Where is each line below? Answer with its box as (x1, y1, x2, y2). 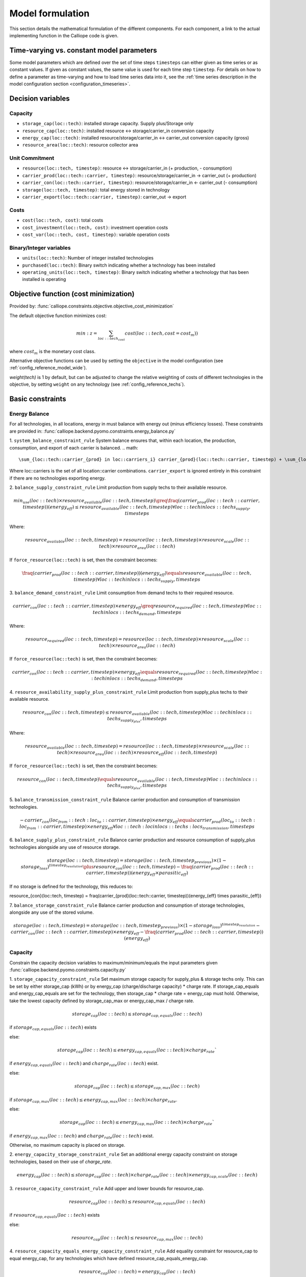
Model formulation (9, 8, 90, 19)
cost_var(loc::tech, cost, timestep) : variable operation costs (22, 231, 170, 238)
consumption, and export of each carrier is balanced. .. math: (9, 444, 138, 451)
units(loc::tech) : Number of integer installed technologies (22, 255, 154, 261)
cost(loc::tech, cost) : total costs (22, 217, 104, 223)
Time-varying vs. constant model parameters (9, 46, 158, 55)
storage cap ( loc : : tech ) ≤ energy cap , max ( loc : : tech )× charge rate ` (59, 1119, 215, 1126)
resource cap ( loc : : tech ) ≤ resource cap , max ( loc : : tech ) (71, 1235, 203, 1242)
